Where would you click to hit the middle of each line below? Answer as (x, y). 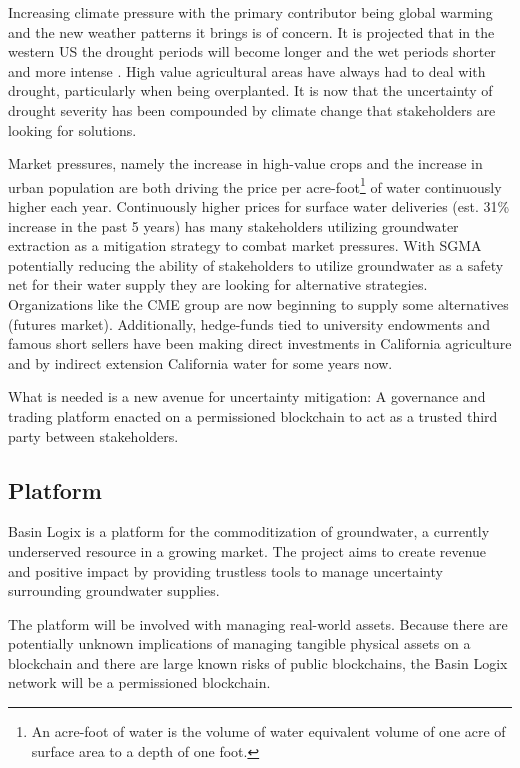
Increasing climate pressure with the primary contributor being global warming (250, 12)
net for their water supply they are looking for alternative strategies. (218, 284)
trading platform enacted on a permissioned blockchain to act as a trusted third (253, 415)
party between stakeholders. (93, 435)
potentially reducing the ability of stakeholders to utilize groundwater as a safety (256, 264)
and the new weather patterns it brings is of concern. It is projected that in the (251, 31)
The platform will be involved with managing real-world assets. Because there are (258, 623)
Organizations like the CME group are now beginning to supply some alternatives (258, 303)
